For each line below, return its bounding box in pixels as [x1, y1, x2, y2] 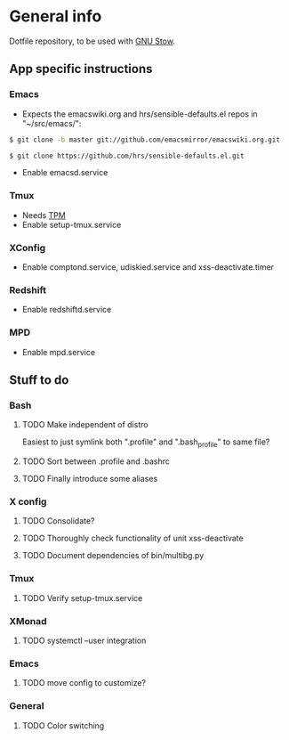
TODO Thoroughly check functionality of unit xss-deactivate [21, 533, 244, 544]
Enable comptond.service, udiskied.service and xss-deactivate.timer [21, 261, 274, 272]
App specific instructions [9, 61, 153, 77]
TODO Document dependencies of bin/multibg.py [21, 550, 205, 561]
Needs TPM [21, 209, 67, 220]
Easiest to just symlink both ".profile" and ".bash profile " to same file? [21, 436, 270, 450]
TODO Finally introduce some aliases [21, 474, 158, 484]
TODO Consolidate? [21, 516, 95, 526]
